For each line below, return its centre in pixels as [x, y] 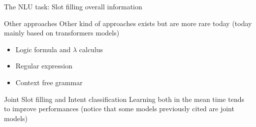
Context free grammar [49, 82]
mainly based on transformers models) [62, 33]
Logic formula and [43, 49]
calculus [91, 49]
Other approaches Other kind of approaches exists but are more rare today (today [128, 23]
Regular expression [44, 66]
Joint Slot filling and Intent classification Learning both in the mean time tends [124, 99]
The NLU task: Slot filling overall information [73, 6]
